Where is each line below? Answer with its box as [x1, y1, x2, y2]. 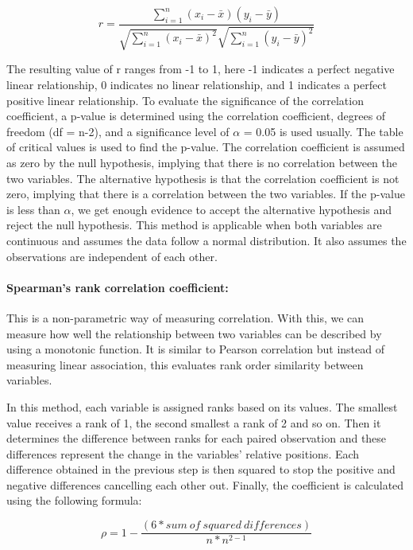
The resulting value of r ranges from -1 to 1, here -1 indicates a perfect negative [6, 60, 395, 77]
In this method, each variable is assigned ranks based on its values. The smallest [6, 398, 398, 415]
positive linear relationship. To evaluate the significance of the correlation [6, 92, 364, 108]
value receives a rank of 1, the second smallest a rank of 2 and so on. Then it [6, 414, 381, 431]
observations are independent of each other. [6, 248, 218, 264]
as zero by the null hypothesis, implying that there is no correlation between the [6, 154, 398, 170]
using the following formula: [6, 492, 142, 509]
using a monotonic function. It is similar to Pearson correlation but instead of [6, 341, 384, 357]
